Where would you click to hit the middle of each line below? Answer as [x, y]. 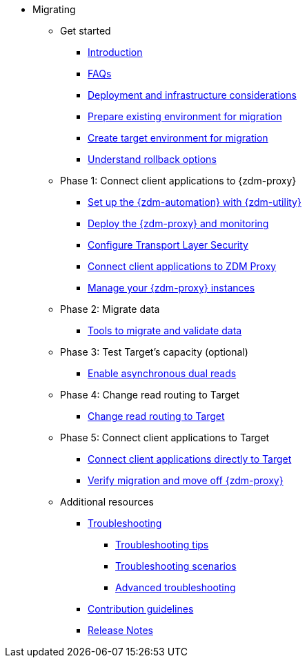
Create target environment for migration [178, 138]
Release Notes [120, 630]
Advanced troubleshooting [176, 587]
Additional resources [107, 502]
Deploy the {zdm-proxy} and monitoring [178, 223]
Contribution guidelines [141, 609]
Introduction [115, 52]
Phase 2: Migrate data [110, 309]
